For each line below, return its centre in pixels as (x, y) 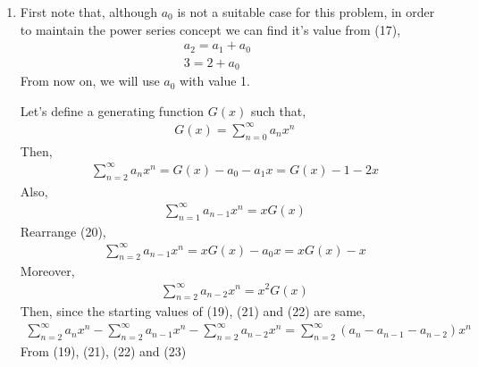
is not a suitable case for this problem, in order (306, 12)
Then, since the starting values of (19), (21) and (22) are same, (193, 311)
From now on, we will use (90, 81)
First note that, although (88, 12)
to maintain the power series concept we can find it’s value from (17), (210, 29)
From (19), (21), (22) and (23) (103, 351)
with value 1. (215, 81)
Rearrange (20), (63, 231)
